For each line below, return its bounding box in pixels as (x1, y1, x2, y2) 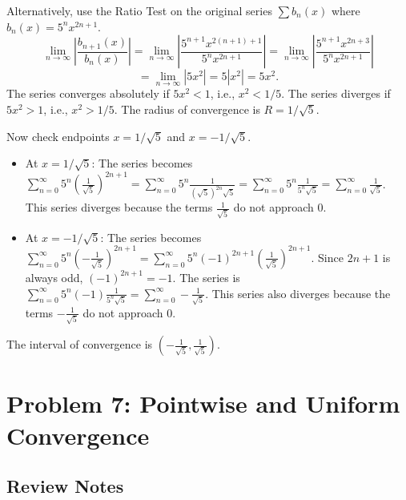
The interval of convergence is (6, 336, 153, 353)
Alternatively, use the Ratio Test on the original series (6, 2, 272, 18)
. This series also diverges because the (205, 284, 391, 301)
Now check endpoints (6, 127, 110, 144)
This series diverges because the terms (25, 199, 213, 216)
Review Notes (6, 474, 124, 498)
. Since (311, 248, 344, 265)
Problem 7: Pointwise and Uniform (6, 387, 400, 420)
